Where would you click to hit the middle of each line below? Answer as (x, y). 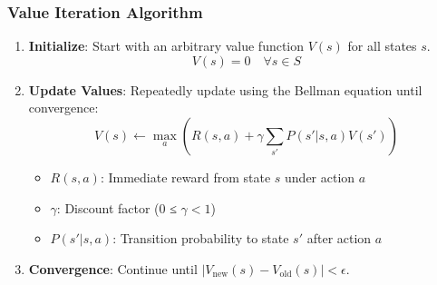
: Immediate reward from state (185, 177)
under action (320, 177)
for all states (382, 46)
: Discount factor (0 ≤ (117, 207)
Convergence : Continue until (113, 268)
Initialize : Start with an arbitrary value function (166, 46)
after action (339, 238)
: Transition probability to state (201, 238)
